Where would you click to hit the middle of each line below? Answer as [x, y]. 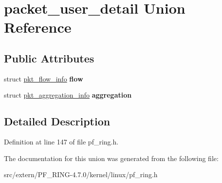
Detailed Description [57, 121]
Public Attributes [49, 58]
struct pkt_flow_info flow [44, 78]
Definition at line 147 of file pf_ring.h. [61, 142]
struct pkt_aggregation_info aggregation [68, 95]
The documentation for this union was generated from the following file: [111, 158]
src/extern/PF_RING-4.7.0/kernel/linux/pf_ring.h [81, 174]
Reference [38, 27]
